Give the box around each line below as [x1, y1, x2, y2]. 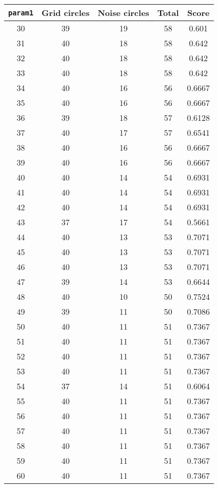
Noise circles [97, 7, 149, 19]
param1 [8, 8, 34, 17]
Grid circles [42, 7, 90, 19]
